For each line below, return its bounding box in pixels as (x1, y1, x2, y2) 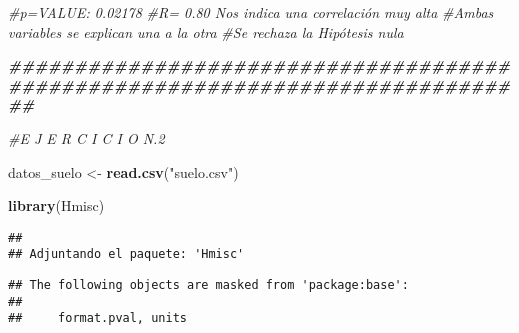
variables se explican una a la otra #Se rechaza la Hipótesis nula (8, 21, 404, 42)
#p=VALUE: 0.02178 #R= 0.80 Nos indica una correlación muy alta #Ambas (8, 2, 494, 22)
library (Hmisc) (8, 195, 105, 216)
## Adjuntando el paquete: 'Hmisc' (8, 247, 245, 262)
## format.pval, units (8, 311, 187, 326)
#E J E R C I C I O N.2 (8, 127, 165, 148)
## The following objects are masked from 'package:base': (8, 278, 409, 293)
